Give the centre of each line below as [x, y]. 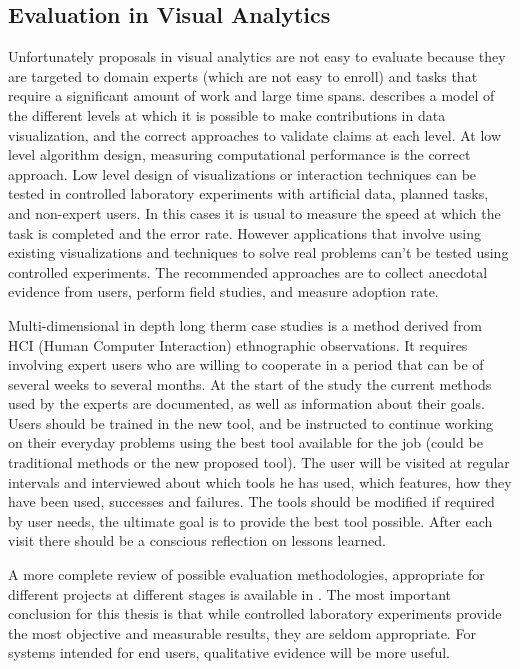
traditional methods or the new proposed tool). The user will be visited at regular [259, 462]
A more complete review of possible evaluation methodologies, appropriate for [246, 574]
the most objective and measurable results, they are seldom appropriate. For [242, 632]
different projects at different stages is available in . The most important [230, 593]
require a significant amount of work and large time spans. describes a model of [251, 95]
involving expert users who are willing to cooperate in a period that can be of [246, 364]
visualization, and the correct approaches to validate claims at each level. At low [255, 134]
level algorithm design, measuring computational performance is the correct [239, 154]
